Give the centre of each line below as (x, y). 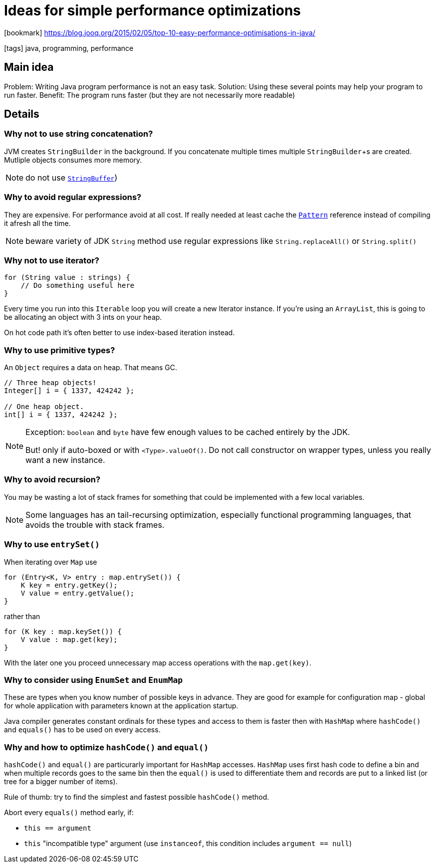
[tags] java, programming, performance (69, 48)
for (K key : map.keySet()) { (63, 631)
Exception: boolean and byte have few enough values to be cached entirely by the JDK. (188, 432)
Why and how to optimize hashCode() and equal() (106, 747)
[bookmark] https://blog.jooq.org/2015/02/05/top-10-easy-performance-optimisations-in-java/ (160, 32)
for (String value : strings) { (67, 278)
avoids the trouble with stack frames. (95, 525)
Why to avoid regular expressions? (73, 197)
